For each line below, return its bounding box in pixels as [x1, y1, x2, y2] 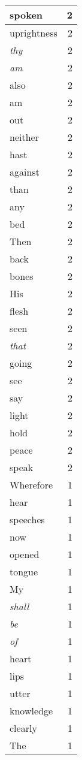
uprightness [10, 26, 57, 40]
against [10, 165, 40, 179]
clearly [10, 721, 37, 735]
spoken [10, 8, 43, 22]
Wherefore [10, 478, 53, 491]
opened [10, 547, 40, 561]
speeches [10, 512, 45, 526]
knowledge [10, 704, 53, 717]
